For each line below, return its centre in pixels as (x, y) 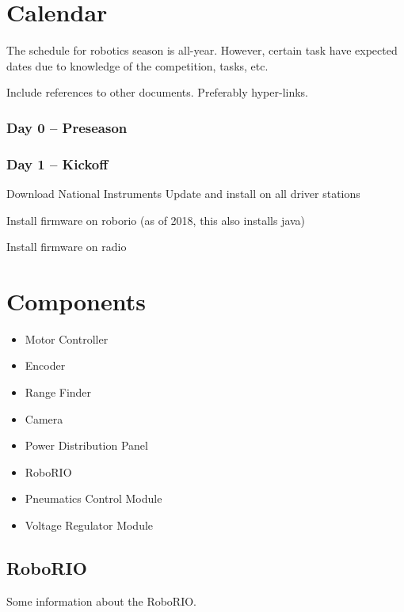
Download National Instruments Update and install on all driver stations (183, 193)
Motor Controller (67, 338)
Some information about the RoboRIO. (102, 601)
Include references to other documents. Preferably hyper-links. (158, 92)
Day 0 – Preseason (67, 127)
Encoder (45, 365)
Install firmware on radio (67, 247)
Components (76, 300)
